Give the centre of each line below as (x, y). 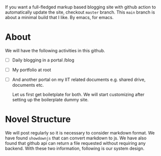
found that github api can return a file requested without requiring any (75, 143)
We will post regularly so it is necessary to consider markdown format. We (80, 133)
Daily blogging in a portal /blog (43, 60)
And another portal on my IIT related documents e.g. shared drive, (79, 79)
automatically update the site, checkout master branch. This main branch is (80, 12)
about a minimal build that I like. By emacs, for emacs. (59, 17)
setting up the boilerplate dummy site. (50, 100)
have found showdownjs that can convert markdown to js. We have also (76, 138)
